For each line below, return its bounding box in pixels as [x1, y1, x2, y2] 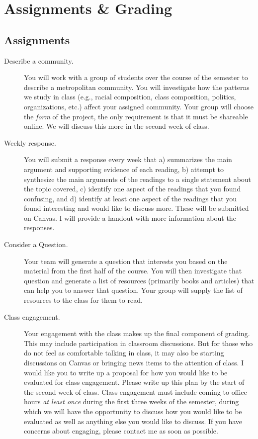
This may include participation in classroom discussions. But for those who [24, 338, 253, 348]
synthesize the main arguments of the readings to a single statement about [24, 174, 252, 184]
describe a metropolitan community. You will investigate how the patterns [24, 82, 250, 92]
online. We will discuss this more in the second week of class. [24, 121, 209, 131]
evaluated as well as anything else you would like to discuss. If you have [24, 416, 243, 426]
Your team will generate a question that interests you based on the [24, 256, 228, 266]
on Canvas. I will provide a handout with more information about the [24, 212, 236, 223]
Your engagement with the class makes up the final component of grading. [24, 328, 250, 339]
